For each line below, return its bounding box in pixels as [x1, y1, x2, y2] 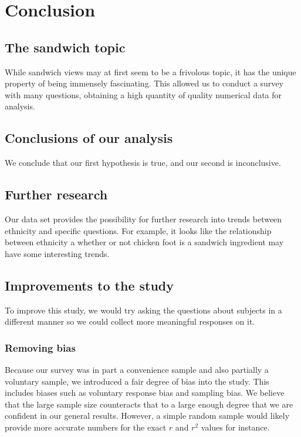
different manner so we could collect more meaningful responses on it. [5, 315, 255, 328]
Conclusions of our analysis [5, 129, 173, 147]
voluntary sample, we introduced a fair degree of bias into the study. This [5, 375, 269, 387]
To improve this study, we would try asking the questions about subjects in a [5, 303, 282, 316]
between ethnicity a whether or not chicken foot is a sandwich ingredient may [5, 236, 284, 248]
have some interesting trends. [5, 247, 110, 259]
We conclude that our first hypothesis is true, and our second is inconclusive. [5, 156, 281, 169]
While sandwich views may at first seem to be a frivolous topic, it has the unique [5, 65, 296, 78]
